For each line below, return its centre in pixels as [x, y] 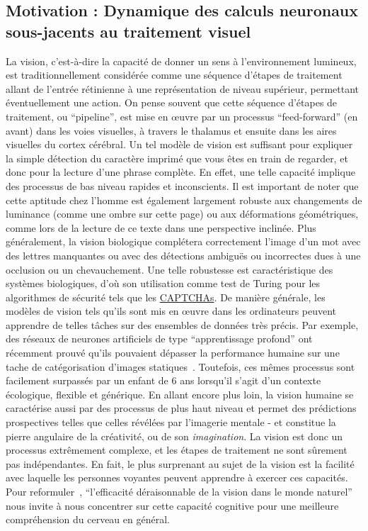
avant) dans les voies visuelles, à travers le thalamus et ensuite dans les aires [171, 130]
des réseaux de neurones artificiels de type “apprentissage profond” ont [159, 339]
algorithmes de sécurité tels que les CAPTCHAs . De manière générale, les [166, 297]
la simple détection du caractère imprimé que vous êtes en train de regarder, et [177, 158]
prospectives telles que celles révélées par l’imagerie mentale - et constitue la [171, 422]
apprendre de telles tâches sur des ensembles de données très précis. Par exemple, [182, 324]
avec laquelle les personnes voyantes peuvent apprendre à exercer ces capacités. [177, 477]
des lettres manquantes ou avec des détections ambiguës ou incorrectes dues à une [183, 255]
